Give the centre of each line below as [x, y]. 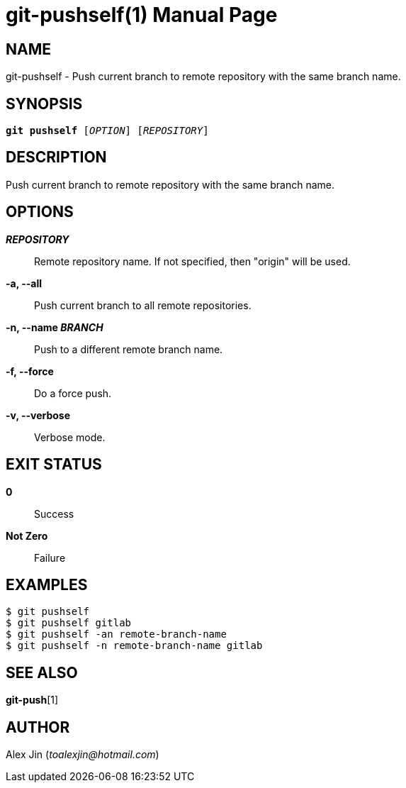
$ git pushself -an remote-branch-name [116, 634]
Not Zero [27, 535]
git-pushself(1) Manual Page [142, 15]
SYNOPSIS [44, 104]
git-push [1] [32, 700]
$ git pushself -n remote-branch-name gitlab [134, 646]
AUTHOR [38, 727]
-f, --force [30, 371]
